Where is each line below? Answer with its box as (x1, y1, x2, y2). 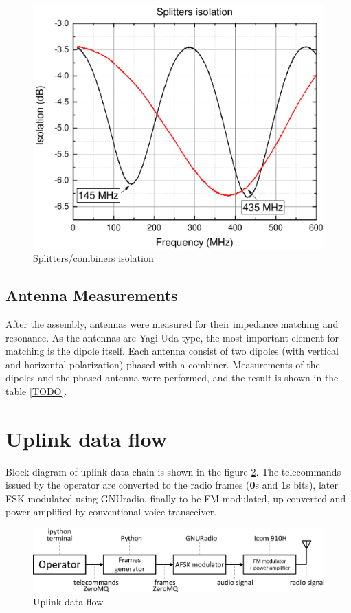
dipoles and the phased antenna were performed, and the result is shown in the (5, 370, 339, 385)
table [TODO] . (5, 383, 67, 398)
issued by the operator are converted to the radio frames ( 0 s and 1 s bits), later (5, 478, 338, 492)
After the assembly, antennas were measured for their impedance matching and (5, 317, 339, 331)
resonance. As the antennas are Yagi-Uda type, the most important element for (5, 330, 339, 344)
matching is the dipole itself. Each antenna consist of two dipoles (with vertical (5, 344, 339, 358)
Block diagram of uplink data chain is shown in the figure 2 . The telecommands (5, 464, 341, 478)
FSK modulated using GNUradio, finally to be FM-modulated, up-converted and (5, 491, 346, 505)
